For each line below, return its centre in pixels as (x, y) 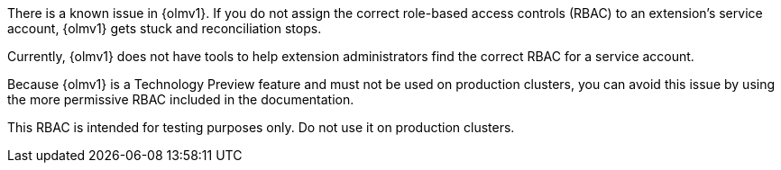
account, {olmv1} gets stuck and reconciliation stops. (165, 28)
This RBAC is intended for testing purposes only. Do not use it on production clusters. (261, 127)
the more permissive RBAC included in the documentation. (181, 99)
